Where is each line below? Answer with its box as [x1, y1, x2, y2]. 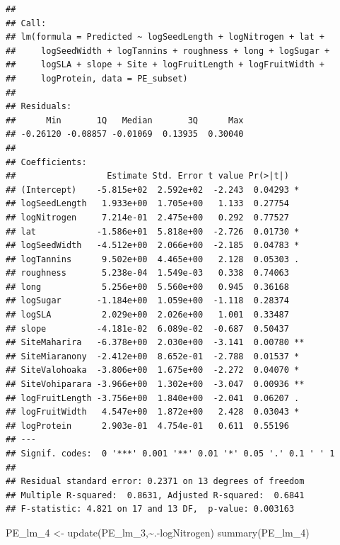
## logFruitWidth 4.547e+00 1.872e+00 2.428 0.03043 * [6, 407, 300, 417]
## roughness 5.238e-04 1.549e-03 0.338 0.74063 [6, 268, 289, 279]
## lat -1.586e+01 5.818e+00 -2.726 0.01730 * [6, 226, 300, 237]
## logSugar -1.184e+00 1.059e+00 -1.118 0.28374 [6, 296, 289, 306]
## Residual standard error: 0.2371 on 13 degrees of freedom [6, 476, 305, 487]
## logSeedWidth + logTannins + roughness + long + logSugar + [6, 45, 330, 56]
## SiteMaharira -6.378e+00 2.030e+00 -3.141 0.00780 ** [6, 337, 305, 348]
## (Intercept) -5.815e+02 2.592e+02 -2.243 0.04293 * [6, 184, 300, 195]
